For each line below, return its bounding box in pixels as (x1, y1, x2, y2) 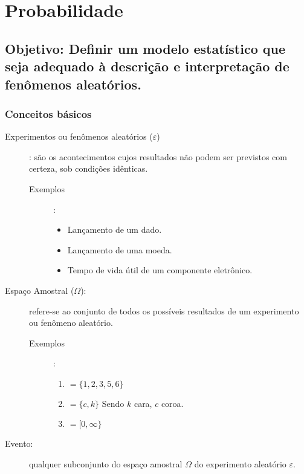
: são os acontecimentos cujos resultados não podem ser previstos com (29, 150, 287, 163)
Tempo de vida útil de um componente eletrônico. (67, 264, 253, 276)
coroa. (161, 397, 184, 409)
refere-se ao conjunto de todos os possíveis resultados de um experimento (29, 304, 299, 317)
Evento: (5, 437, 33, 450)
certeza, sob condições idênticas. (29, 162, 148, 175)
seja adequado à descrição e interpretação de (5, 57, 289, 76)
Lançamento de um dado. (67, 223, 162, 236)
